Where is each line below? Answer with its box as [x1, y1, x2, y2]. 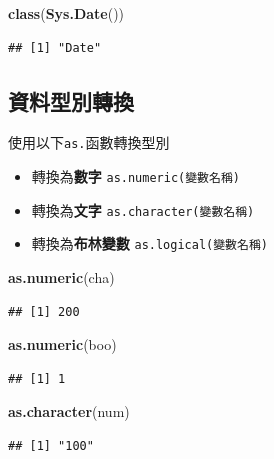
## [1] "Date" [8, 40, 102, 55]
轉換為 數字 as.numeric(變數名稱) [31, 166, 240, 187]
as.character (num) [8, 401, 130, 422]
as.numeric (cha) [8, 267, 115, 288]
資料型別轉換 [8, 85, 134, 116]
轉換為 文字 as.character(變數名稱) [31, 199, 255, 220]
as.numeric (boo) [8, 334, 117, 355]
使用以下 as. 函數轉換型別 [8, 132, 170, 153]
